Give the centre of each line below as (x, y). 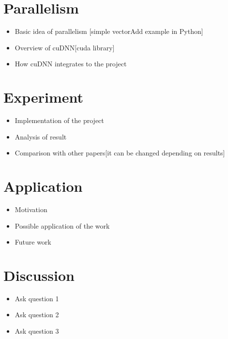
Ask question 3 (37, 331)
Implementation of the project (59, 120)
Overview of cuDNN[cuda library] (65, 47)
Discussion (39, 275)
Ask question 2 (37, 315)
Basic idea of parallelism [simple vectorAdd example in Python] (109, 31)
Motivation (31, 209)
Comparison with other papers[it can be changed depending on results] (120, 153)
